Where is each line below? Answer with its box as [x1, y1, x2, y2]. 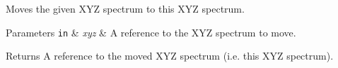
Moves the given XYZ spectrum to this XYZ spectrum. [6, 1, 245, 15]
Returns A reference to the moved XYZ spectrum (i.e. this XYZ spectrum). [6, 48, 334, 63]
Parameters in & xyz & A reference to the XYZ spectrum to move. [6, 25, 296, 39]
